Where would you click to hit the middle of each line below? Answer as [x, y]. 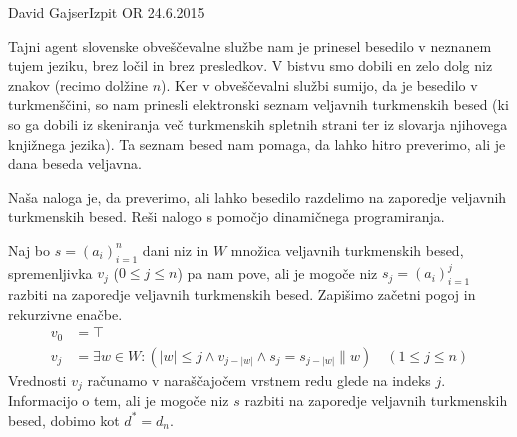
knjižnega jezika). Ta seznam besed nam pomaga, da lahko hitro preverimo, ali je [257, 143]
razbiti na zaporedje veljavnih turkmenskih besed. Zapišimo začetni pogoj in [242, 294]
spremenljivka [50, 272]
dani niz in [175, 249]
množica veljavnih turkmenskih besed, [347, 249]
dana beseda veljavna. [75, 163]
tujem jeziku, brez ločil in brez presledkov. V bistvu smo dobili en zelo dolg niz [250, 65]
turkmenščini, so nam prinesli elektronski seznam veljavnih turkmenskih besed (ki [258, 104]
